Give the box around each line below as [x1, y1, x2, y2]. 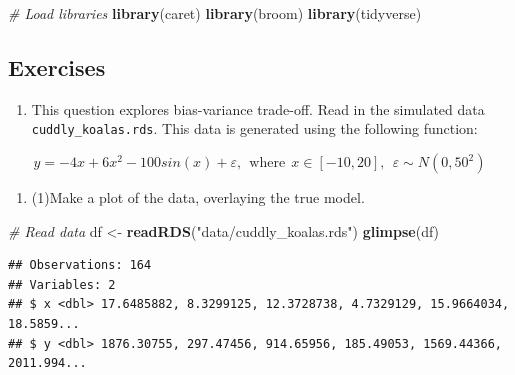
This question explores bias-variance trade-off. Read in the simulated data [31, 98, 485, 119]
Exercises [8, 51, 106, 82]
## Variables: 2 [8, 277, 116, 292]
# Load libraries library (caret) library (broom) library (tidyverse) [8, 3, 422, 23]
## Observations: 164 [8, 258, 152, 273]
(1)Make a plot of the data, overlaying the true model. [31, 187, 365, 208]
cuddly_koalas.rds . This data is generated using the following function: [31, 118, 478, 139]
